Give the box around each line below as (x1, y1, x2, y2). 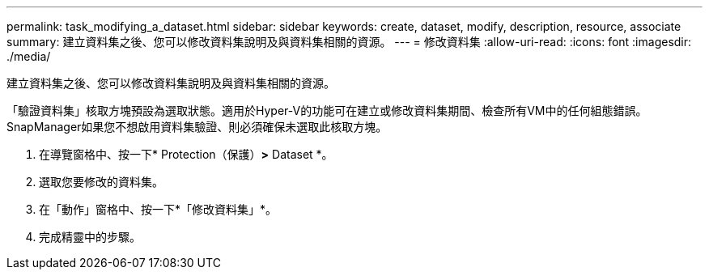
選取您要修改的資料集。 (39, 175, 163, 189)
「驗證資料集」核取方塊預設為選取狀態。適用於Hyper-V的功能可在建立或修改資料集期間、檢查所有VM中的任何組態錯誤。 (6, 104, 647, 117)
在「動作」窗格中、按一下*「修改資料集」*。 (39, 202, 278, 216)
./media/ (6, 49, 51, 63)
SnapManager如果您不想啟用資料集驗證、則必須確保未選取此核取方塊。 (6, 120, 388, 134)
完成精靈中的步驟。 (39, 230, 141, 244)
